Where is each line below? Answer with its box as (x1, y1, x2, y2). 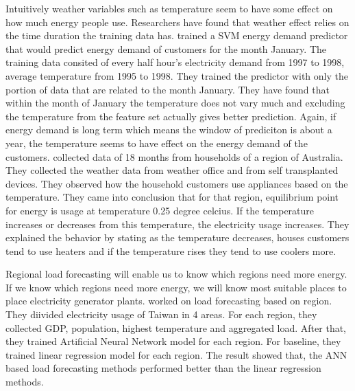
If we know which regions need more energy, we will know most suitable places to (5, 280, 347, 294)
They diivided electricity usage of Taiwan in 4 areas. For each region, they (5, 307, 317, 322)
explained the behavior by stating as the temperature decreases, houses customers (5, 230, 350, 245)
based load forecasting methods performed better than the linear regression (5, 361, 321, 375)
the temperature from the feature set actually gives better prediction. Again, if (5, 109, 336, 123)
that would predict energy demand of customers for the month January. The (5, 41, 327, 56)
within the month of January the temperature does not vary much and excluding (5, 96, 345, 110)
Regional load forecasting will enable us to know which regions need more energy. (5, 267, 347, 281)
